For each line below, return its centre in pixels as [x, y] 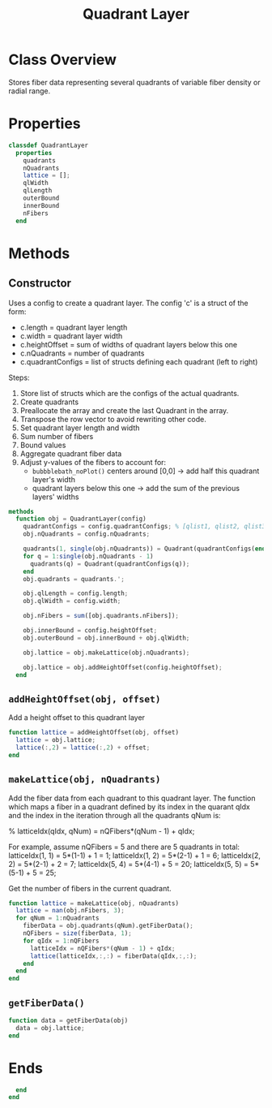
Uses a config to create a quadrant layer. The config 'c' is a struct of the [128, 303]
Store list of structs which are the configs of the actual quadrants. [130, 393]
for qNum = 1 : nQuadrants [57, 918]
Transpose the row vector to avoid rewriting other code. [113, 419]
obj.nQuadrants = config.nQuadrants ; [87, 534]
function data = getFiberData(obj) [68, 1020]
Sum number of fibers [57, 436]
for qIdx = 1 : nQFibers [61, 941]
